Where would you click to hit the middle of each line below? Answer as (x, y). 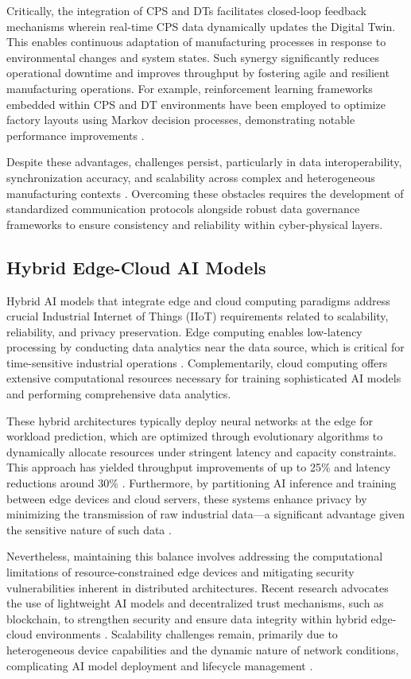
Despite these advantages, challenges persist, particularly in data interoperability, (204, 162)
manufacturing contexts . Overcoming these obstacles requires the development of (205, 193)
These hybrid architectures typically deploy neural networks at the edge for (190, 420)
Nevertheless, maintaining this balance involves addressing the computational (195, 556)
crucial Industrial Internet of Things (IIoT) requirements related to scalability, (198, 316)
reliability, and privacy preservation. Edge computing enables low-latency (184, 331)
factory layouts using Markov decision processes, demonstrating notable (181, 120)
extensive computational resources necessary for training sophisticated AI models (204, 378)
